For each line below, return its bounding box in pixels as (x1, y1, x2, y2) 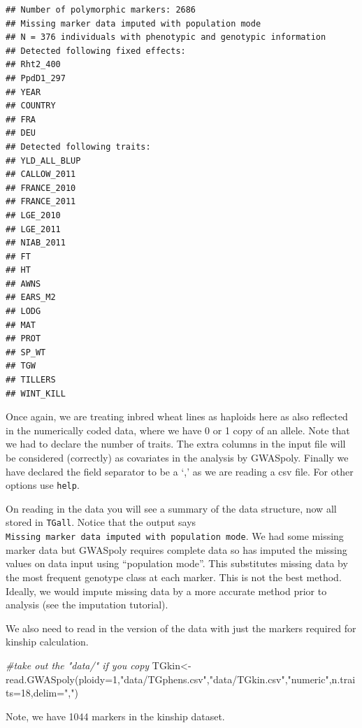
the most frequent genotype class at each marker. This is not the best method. (6, 569, 342, 584)
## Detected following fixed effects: (6, 45, 186, 56)
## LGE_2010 (6, 210, 61, 220)
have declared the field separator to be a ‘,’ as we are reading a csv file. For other (6, 464, 354, 478)
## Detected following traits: (6, 141, 151, 152)
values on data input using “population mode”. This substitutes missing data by (6, 556, 348, 571)
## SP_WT (6, 347, 46, 357)
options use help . (6, 478, 80, 492)
